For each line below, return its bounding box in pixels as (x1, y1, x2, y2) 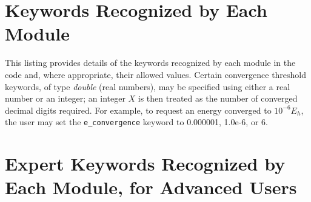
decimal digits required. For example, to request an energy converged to (5, 103, 272, 116)
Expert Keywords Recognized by (5, 151, 286, 176)
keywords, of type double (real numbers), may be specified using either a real (5, 80, 290, 93)
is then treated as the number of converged (138, 92, 298, 105)
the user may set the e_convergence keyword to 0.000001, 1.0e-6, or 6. (5, 116, 268, 128)
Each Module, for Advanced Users (5, 175, 297, 200)
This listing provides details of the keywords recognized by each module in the (5, 56, 296, 69)
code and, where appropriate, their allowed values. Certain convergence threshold (5, 68, 307, 80)
